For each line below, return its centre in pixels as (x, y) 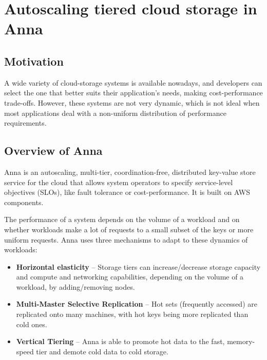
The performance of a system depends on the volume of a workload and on (122, 219)
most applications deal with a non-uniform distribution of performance (115, 113)
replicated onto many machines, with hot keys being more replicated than (132, 314)
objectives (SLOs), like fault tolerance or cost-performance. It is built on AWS (127, 192)
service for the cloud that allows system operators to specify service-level (119, 182)
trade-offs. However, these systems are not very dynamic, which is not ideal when (132, 102)
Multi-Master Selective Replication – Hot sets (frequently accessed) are (137, 304)
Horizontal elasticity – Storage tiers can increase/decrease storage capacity (138, 266)
